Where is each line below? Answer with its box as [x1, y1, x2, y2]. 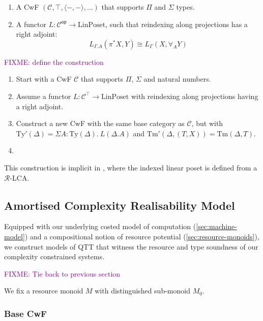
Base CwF [4, 307, 47, 319]
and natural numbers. [143, 73, 211, 84]
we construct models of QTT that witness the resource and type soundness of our [4, 241, 258, 252]
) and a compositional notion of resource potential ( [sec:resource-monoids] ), [24, 231, 259, 241]
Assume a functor [16, 90, 71, 101]
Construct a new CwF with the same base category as [16, 118, 185, 129]
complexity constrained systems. [4, 251, 105, 262]
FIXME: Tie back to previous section [4, 268, 121, 279]
